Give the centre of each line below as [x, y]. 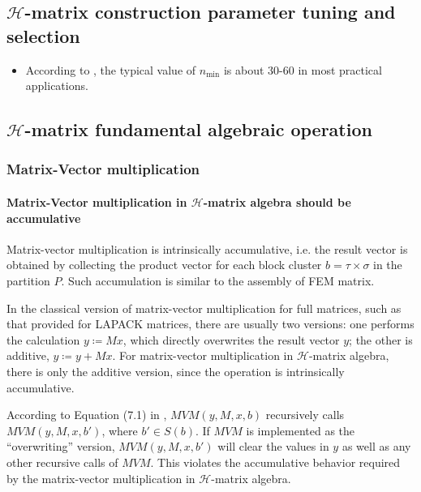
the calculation [43, 339]
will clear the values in [273, 446]
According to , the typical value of [111, 69]
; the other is [381, 339]
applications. [57, 86]
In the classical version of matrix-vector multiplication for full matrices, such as [204, 308]
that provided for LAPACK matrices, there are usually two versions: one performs [210, 324]
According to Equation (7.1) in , [87, 415]
